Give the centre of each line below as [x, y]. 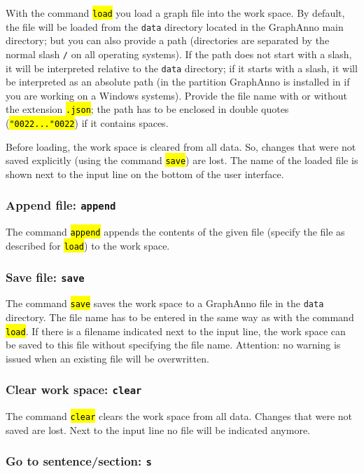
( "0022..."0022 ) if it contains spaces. [87, 123]
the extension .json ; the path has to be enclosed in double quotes [147, 109]
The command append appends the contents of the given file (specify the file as [175, 232]
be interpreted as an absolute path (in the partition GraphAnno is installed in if [178, 82]
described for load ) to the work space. [88, 245]
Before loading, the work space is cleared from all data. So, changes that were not [181, 146]
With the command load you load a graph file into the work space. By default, [175, 13]
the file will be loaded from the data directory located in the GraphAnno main [175, 26]
